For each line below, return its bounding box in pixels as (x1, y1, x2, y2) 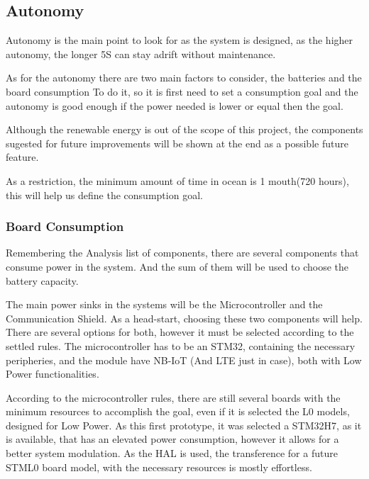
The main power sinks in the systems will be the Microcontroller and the (6, 297, 323, 312)
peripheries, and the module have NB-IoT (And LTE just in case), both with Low (6, 352, 362, 367)
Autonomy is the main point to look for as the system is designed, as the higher (6, 33, 353, 47)
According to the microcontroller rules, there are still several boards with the (6, 390, 341, 405)
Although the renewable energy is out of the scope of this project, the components (6, 122, 363, 137)
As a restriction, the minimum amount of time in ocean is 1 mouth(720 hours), (6, 173, 349, 188)
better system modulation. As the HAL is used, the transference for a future (6, 446, 338, 461)
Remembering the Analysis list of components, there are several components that (6, 245, 359, 260)
